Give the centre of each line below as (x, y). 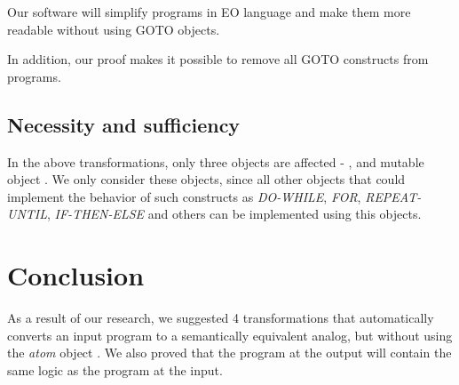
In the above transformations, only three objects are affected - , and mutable (216, 161)
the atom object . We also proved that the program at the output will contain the (229, 353)
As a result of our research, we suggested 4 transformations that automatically (221, 318)
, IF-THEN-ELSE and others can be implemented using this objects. (234, 214)
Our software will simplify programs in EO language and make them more (209, 12)
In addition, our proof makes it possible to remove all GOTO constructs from (218, 59)
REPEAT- (393, 196)
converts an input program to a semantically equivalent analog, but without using (230, 335)
